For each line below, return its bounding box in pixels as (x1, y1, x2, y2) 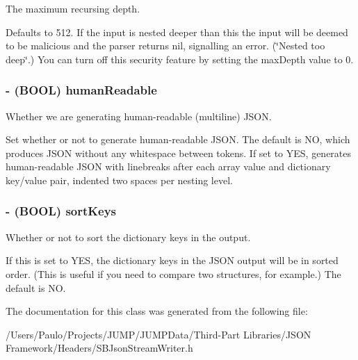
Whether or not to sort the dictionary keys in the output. (6, 229, 251, 244)
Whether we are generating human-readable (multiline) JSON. (6, 108, 272, 123)
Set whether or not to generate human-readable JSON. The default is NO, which (6, 132, 350, 147)
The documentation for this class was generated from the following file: (6, 304, 308, 318)
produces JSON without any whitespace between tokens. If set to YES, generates (6, 145, 352, 160)
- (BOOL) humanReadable (6, 81, 157, 99)
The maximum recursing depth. (6, 1, 140, 15)
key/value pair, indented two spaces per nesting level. (6, 172, 233, 187)
